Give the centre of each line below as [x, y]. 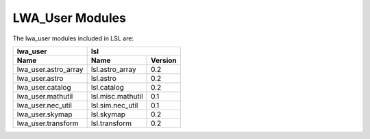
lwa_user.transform [48, 123]
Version [164, 60]
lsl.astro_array [113, 69]
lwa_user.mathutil [45, 96]
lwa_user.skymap [45, 114]
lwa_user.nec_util [44, 105]
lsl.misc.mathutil [117, 96]
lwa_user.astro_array [50, 69]
